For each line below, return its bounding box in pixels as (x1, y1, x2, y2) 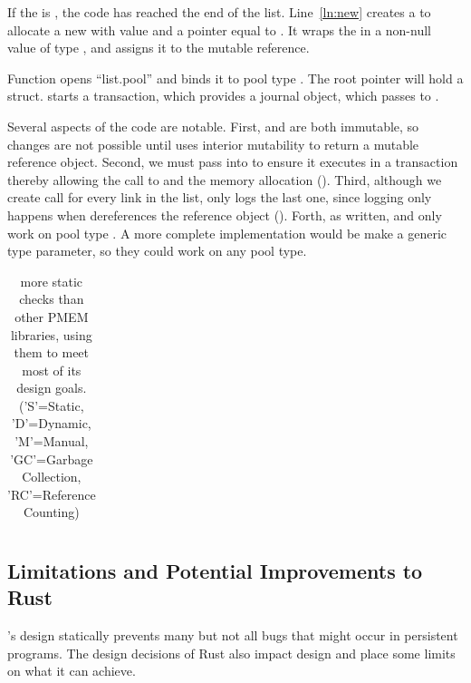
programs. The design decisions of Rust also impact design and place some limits (7, 643, 456, 662)
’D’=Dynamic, (11, 414, 91, 433)
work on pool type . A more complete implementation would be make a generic (7, 223, 447, 242)
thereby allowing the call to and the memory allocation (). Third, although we (7, 170, 442, 189)
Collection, (22, 467, 82, 486)
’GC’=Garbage (10, 449, 93, 468)
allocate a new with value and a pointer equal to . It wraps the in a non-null (7, 20, 431, 39)
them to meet (14, 343, 90, 362)
